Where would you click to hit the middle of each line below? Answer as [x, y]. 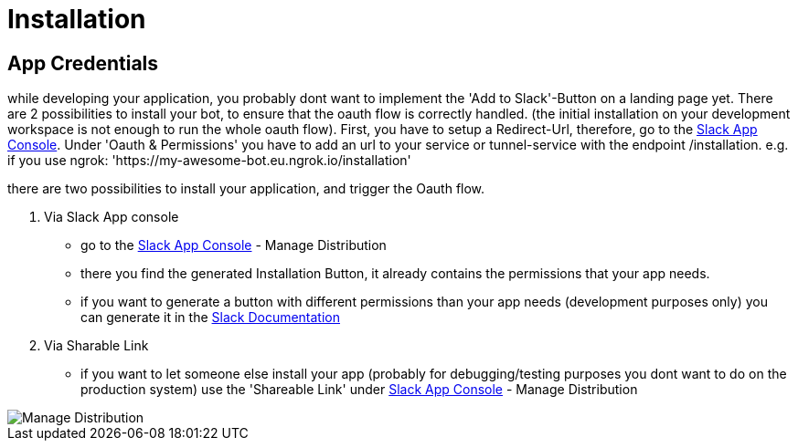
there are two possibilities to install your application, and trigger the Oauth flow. [246, 189]
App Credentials [83, 63]
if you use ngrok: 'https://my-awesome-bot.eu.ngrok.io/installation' [209, 161]
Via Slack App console [112, 217]
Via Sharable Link [96, 346]
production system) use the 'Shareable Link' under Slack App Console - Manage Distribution [359, 390]
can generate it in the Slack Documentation [211, 318]
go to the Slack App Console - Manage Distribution [234, 245]
